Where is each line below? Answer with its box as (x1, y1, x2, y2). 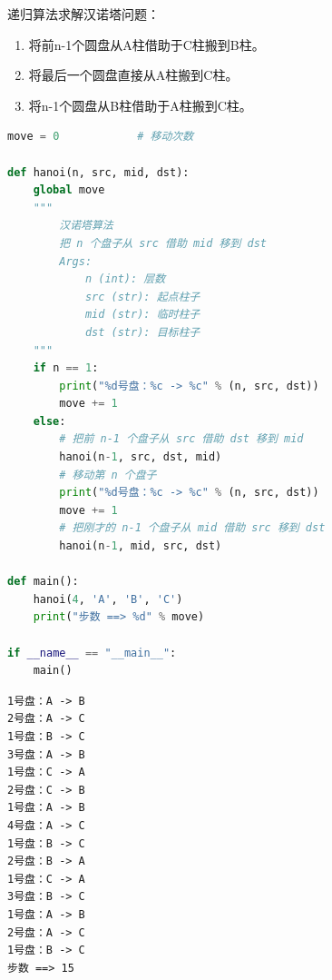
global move (33, 183, 105, 197)
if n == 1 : (33, 361, 99, 375)
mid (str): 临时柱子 (84, 308, 200, 322)
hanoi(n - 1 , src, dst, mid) (59, 450, 222, 464)
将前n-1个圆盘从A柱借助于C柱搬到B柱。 (28, 35, 265, 54)
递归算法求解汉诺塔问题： (7, 5, 160, 23)
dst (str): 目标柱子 (84, 325, 200, 339)
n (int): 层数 (84, 272, 166, 286)
